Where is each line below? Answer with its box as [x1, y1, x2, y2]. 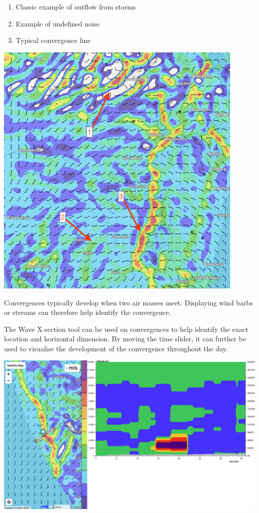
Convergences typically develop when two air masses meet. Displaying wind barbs [4, 297, 253, 307]
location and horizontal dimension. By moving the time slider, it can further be [4, 333, 246, 344]
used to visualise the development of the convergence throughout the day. [4, 343, 228, 353]
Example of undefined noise [15, 18, 100, 28]
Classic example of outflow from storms [15, 1, 136, 11]
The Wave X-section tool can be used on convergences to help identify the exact [4, 323, 249, 334]
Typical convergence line [15, 35, 91, 45]
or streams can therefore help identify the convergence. [4, 307, 171, 317]
